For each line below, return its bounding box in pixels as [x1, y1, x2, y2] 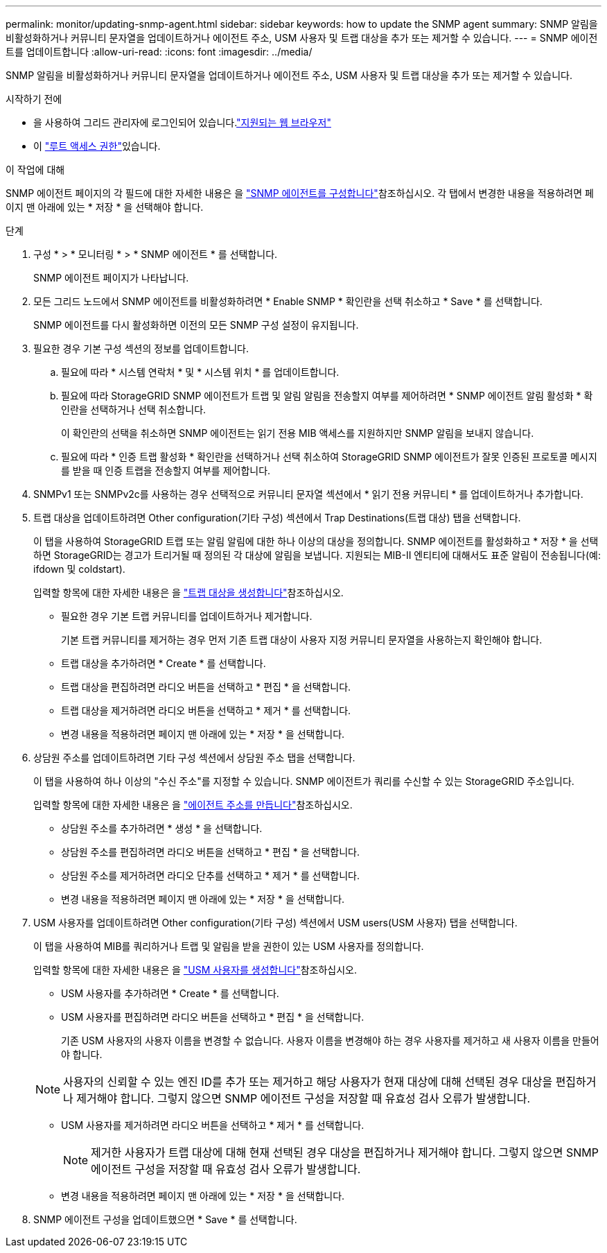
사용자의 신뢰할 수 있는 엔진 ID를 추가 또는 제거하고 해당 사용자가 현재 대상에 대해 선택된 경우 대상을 [63, 1075, 553, 1089]
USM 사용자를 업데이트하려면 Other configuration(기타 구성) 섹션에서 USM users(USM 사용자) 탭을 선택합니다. [33, 917, 518, 928]
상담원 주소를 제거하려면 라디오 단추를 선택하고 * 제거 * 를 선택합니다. [61, 870, 360, 881]
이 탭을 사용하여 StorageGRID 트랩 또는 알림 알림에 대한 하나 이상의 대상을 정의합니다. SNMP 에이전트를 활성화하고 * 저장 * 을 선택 [33, 535, 599, 547]
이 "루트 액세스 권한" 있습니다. [33, 140, 161, 152]
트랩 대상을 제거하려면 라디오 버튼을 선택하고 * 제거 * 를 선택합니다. [61, 705, 351, 716]
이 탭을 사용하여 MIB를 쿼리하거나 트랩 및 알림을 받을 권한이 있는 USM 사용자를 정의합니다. [33, 940, 424, 952]
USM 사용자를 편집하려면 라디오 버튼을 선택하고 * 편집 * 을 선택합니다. [61, 1011, 364, 1023]
